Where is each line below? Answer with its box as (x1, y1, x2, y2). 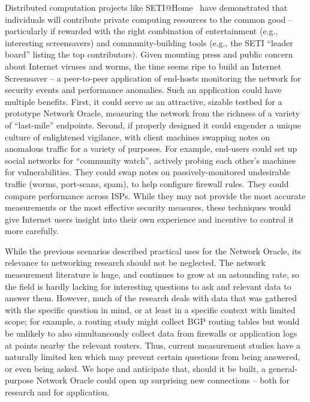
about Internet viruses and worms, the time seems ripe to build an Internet (5, 59, 282, 72)
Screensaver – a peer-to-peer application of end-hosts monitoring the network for (5, 71, 301, 84)
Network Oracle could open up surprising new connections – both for (36, 374, 290, 386)
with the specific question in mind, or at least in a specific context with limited (5, 303, 296, 316)
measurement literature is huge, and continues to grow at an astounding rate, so (5, 268, 299, 281)
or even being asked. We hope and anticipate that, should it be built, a (5, 362, 266, 374)
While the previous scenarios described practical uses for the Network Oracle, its (5, 244, 301, 257)
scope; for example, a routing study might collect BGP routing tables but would (5, 315, 300, 328)
